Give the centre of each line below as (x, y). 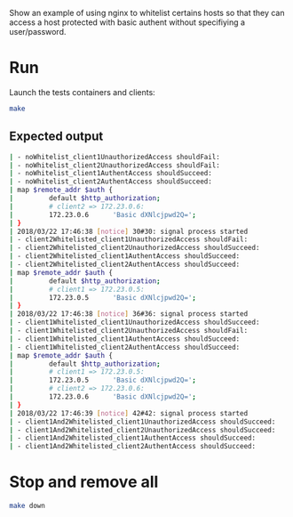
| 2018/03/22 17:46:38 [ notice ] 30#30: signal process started (129, 231)
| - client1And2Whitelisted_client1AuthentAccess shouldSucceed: (132, 438)
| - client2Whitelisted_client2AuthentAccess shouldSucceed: (125, 264)
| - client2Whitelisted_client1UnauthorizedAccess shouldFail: (129, 239)
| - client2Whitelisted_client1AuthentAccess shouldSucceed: (125, 256)
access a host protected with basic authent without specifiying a (127, 22)
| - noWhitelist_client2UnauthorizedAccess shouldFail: (115, 165)
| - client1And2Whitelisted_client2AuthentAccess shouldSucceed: (132, 447)
